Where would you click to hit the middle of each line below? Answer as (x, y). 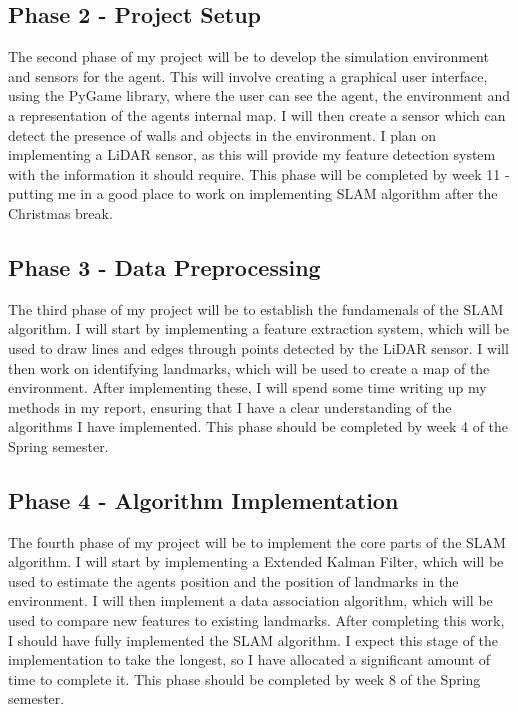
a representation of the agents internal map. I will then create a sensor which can (257, 114)
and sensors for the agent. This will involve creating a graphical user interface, (248, 75)
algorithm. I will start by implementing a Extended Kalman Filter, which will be (256, 561)
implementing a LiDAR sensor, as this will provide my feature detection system (252, 154)
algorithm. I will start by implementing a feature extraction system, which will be (258, 328)
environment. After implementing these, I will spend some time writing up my (247, 387)
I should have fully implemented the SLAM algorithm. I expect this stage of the (253, 639)
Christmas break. (60, 212)
